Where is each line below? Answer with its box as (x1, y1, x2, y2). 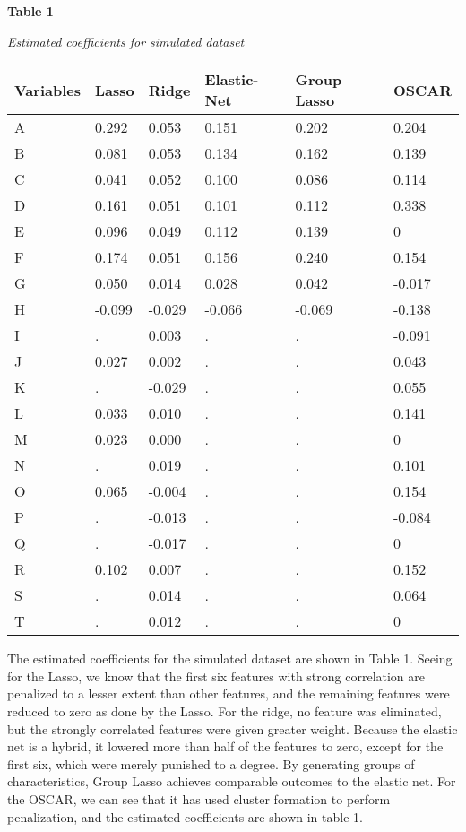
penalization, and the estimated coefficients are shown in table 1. (7, 807, 363, 826)
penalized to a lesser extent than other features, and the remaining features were (7, 684, 450, 703)
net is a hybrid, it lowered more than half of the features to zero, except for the (7, 737, 444, 756)
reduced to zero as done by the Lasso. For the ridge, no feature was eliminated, (7, 701, 442, 720)
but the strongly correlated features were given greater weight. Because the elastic (7, 719, 458, 738)
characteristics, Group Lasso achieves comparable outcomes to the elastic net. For (7, 772, 456, 791)
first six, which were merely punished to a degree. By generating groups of (7, 754, 415, 773)
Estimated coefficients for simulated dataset (7, 31, 245, 50)
